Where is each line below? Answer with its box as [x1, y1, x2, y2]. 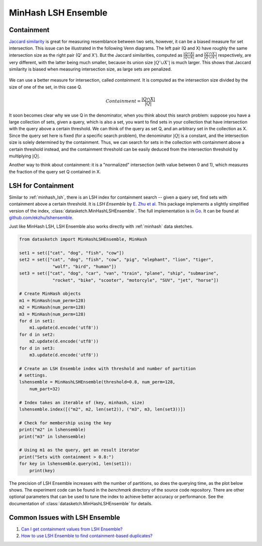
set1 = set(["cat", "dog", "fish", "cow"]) [19, 250, 125, 256]
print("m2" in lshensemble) [19, 427, 86, 432]
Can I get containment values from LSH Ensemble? [21, 526, 123, 532]
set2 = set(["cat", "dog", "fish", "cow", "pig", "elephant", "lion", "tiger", [19, 257, 214, 262]
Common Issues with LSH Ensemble [9, 513, 120, 522]
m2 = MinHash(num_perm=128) [19, 305, 86, 310]
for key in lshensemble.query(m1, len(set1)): [19, 461, 132, 466]
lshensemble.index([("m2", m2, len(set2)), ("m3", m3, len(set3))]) [19, 407, 186, 412]
